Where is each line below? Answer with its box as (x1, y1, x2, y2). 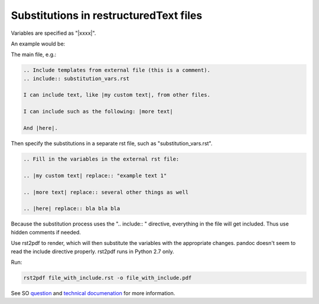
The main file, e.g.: (11, 51, 57, 58)
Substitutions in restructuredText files (11, 9, 203, 22)
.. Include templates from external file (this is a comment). (23, 67, 211, 74)
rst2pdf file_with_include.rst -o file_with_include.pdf (23, 274, 192, 281)
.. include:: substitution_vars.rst (23, 75, 130, 82)
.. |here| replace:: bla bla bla (23, 205, 121, 212)
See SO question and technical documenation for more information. (11, 289, 175, 296)
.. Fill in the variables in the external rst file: (23, 156, 180, 162)
